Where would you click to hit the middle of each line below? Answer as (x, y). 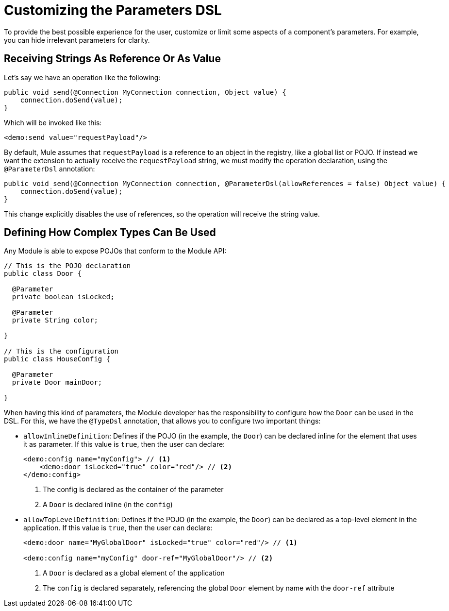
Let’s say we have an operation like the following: (82, 77)
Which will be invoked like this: (53, 122)
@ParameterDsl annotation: (50, 169)
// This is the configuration (61, 351)
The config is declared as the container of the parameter (133, 490)
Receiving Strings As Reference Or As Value (112, 59)
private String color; (55, 320)
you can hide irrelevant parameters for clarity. (77, 40)
